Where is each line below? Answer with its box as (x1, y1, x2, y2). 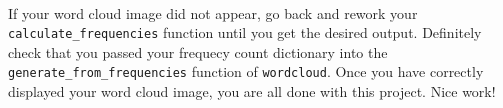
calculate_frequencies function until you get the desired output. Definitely (8, 22, 482, 43)
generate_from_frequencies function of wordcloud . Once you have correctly (8, 61, 484, 82)
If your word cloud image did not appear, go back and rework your (8, 2, 418, 23)
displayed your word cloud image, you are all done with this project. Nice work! (8, 81, 496, 102)
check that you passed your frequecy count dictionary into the (8, 41, 388, 62)
